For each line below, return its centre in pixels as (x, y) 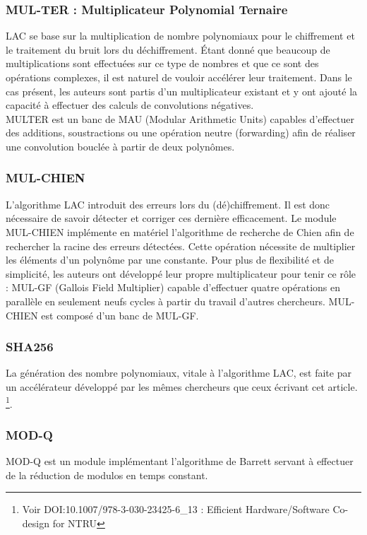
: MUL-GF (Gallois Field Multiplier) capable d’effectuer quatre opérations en (173, 287)
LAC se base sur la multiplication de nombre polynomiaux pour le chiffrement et (180, 36)
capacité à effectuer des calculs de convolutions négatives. (130, 105)
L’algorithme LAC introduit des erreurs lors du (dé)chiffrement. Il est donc (168, 204)
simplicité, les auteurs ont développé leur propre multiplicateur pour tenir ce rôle (181, 273)
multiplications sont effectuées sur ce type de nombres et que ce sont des (162, 63)
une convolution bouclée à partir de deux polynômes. (120, 146)
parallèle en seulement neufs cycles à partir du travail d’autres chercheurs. (166, 301)
